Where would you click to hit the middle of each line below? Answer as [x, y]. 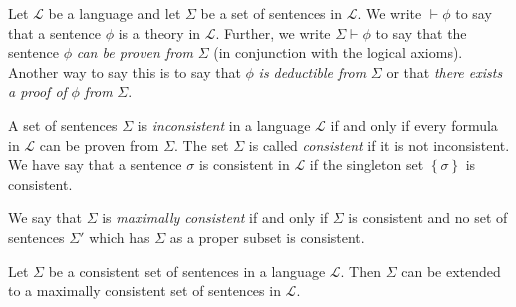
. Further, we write [273, 32]
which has [119, 236]
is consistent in [244, 164]
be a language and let [114, 13]
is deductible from [312, 71]
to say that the [421, 32]
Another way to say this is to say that [124, 71]
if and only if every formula [414, 124]
